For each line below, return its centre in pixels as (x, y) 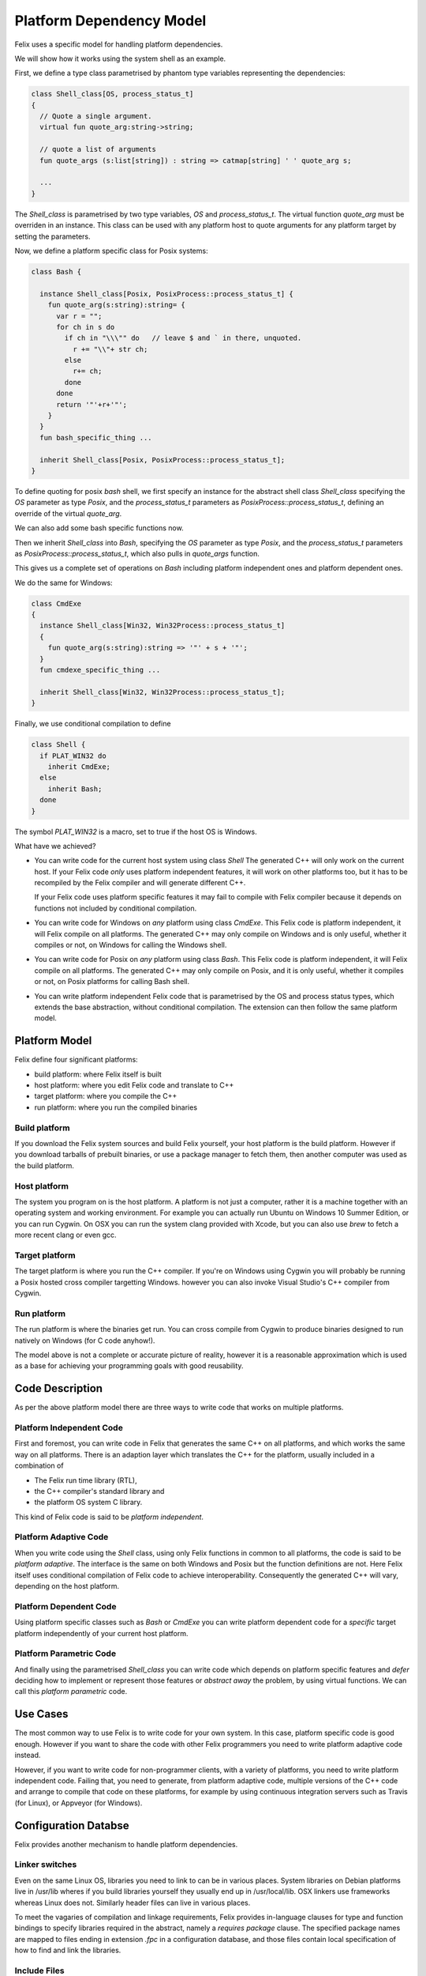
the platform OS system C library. (88, 1503)
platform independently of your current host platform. (101, 1633)
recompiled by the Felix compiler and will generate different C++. (140, 883)
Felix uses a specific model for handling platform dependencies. (119, 44)
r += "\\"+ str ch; (110, 349)
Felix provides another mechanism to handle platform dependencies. (126, 1844)
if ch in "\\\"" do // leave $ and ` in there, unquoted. (183, 338)
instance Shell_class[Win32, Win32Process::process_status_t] (163, 626)
